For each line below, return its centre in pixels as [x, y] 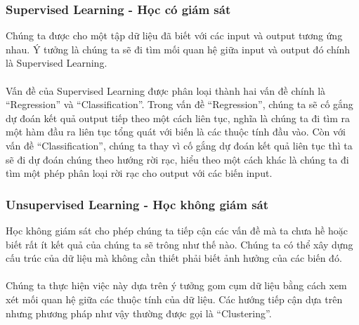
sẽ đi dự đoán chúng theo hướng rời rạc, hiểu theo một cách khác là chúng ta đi [177, 159]
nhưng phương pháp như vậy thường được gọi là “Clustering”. [139, 313]
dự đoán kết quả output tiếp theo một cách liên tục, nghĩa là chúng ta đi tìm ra [178, 118]
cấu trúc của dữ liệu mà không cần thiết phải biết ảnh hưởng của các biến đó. [174, 258]
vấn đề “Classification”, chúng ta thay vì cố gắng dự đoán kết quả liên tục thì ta [179, 145]
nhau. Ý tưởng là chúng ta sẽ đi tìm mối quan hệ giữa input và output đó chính [178, 49]
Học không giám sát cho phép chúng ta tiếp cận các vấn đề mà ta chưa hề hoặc [177, 230]
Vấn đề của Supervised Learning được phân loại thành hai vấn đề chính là [166, 90]
